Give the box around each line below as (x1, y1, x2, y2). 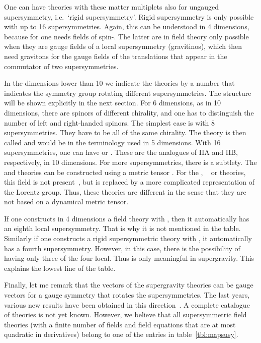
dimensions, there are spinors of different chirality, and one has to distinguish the (4, 107, 254, 118)
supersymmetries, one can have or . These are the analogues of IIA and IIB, (4, 147, 238, 157)
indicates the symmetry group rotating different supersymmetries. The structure (4, 87, 251, 98)
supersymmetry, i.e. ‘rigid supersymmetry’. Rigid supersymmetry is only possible (4, 11, 254, 22)
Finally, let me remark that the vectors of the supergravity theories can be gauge (4, 279, 253, 290)
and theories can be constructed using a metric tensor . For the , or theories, (4, 166, 246, 177)
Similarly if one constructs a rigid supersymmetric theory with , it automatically (4, 233, 252, 244)
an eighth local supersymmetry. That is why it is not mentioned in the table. (4, 223, 241, 234)
